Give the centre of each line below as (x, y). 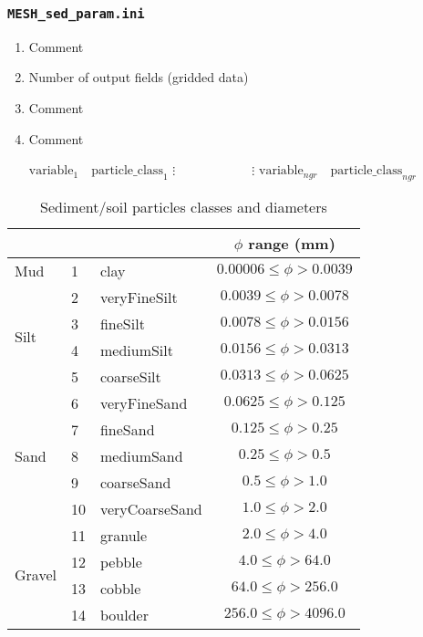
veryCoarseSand (151, 508)
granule (124, 535)
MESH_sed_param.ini (76, 13)
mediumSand (141, 455)
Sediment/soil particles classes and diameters (184, 206)
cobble (120, 588)
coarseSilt (130, 376)
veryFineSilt (139, 297)
